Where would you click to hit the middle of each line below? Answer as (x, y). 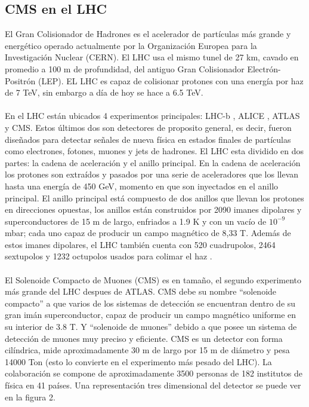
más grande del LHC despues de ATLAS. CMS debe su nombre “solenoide (141, 291)
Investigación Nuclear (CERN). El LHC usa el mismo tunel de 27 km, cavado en (152, 57)
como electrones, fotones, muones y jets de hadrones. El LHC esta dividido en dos (154, 151)
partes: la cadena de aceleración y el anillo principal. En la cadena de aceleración (153, 162)
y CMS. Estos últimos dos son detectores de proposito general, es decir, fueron (148, 127)
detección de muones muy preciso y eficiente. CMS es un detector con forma (144, 338)
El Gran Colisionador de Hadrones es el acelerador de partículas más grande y (148, 34)
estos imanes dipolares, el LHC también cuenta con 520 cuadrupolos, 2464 (140, 244)
